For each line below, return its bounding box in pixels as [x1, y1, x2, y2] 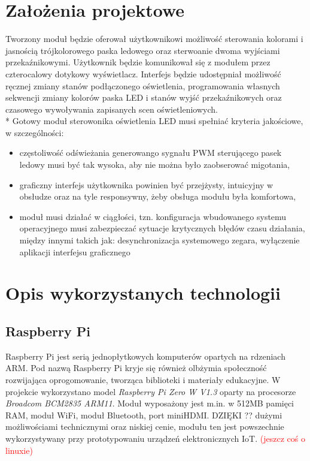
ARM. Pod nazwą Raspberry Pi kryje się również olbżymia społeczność [5, 361, 267, 374]
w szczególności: [5, 126, 64, 138]
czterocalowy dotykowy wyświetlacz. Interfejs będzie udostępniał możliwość [5, 67, 281, 80]
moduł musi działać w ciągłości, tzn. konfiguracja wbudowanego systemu [19, 210, 287, 222]
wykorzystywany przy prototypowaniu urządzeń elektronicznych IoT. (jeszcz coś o [5, 432, 305, 444]
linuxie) [5, 444, 33, 456]
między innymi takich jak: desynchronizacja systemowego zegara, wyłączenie [19, 234, 300, 246]
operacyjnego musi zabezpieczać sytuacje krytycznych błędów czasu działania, [19, 222, 305, 234]
